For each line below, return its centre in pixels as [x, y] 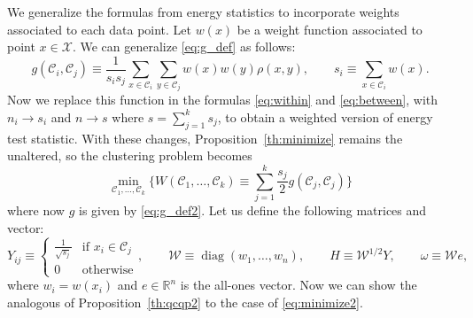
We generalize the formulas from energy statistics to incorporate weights [203, 12]
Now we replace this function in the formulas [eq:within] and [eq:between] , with [223, 100]
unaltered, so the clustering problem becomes [130, 155]
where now [36, 209]
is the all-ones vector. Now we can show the [299, 285]
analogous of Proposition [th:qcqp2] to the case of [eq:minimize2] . [185, 302]
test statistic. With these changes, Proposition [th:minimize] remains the [205, 138]
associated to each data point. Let [99, 29]
